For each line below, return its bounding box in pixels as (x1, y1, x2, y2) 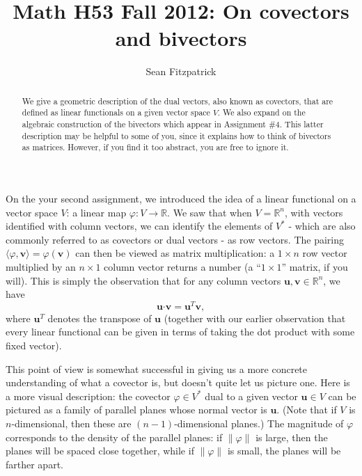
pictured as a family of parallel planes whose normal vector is (6, 402, 267, 417)
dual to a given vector (205, 388, 298, 403)
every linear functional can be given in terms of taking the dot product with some (6, 324, 355, 339)
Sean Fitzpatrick (145, 64, 217, 79)
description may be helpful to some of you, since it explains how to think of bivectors (22, 129, 331, 141)
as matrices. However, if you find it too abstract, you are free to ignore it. (22, 141, 289, 153)
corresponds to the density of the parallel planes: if (6, 429, 223, 444)
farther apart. (6, 457, 63, 471)
